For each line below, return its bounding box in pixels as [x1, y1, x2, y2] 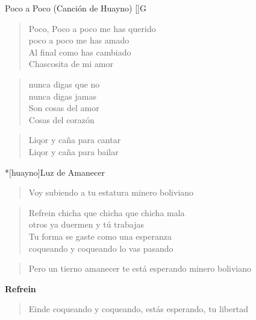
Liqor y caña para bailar [28, 145, 119, 158]
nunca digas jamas [28, 89, 96, 102]
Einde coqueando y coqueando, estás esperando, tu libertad [28, 302, 248, 315]
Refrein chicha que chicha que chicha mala [28, 206, 185, 219]
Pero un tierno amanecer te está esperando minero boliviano [28, 262, 252, 275]
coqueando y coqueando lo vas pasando [28, 242, 173, 254]
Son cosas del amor [28, 101, 99, 114]
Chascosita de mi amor [28, 57, 113, 70]
